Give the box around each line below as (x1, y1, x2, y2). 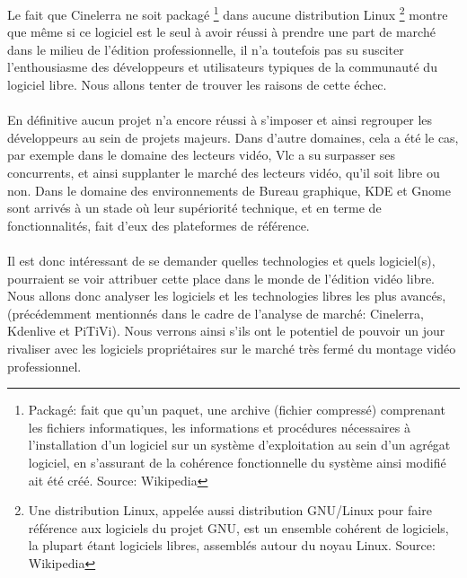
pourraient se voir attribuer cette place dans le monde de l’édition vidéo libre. (7, 268, 436, 287)
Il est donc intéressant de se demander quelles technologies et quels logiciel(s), (7, 250, 436, 269)
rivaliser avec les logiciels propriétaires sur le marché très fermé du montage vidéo (7, 338, 456, 357)
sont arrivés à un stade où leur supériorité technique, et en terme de (7, 198, 382, 217)
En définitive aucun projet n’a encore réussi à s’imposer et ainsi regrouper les (7, 110, 433, 129)
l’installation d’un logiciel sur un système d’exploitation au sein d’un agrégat (28, 435, 451, 454)
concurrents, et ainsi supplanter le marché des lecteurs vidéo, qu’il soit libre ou (7, 163, 440, 181)
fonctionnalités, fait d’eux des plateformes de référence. (7, 215, 310, 234)
